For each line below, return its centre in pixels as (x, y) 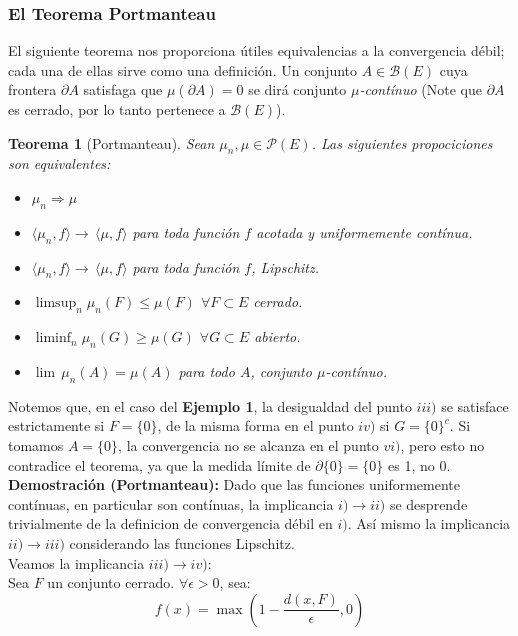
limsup (56, 303)
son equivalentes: (59, 163)
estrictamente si (56, 425)
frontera (32, 89)
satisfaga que (123, 89)
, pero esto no (442, 444)
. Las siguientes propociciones (402, 142)
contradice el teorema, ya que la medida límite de (159, 464)
